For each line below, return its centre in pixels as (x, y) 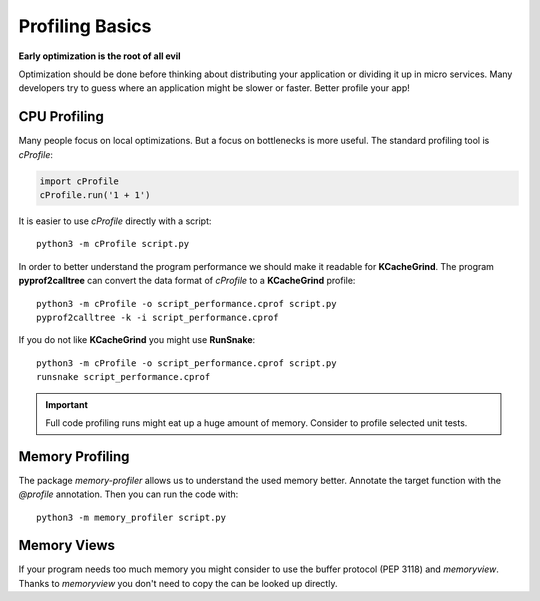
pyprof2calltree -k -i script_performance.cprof (157, 317)
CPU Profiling (61, 116)
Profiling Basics (85, 26)
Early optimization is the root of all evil (99, 56)
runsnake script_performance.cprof (123, 377)
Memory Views (66, 545)
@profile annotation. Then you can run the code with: (128, 494)
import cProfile (79, 181)
